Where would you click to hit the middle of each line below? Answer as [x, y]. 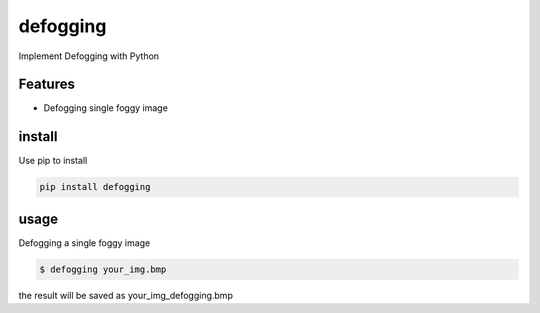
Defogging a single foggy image [84, 242]
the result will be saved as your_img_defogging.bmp [126, 295]
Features [46, 84]
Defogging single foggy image [106, 108]
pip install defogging [95, 187]
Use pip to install [53, 161]
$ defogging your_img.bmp [103, 269]
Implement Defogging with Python [89, 56]
